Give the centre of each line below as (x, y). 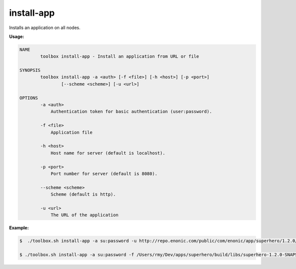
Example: (19, 228)
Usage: (17, 36)
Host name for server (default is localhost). (108, 153)
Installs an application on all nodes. (45, 28)
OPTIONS (29, 98)
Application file (72, 132)
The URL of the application (84, 215)
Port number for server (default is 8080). (104, 173)
